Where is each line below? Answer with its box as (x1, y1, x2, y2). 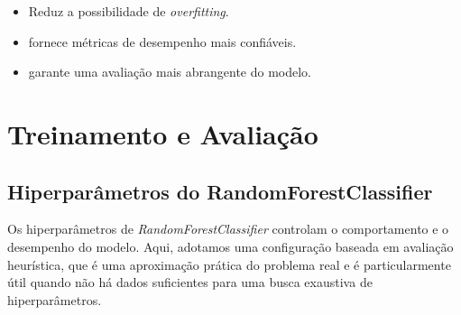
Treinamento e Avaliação (7, 115, 318, 152)
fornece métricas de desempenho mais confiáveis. (28, 32, 297, 51)
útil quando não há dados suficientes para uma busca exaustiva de (7, 273, 373, 292)
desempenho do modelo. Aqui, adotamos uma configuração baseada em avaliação (7, 236, 454, 255)
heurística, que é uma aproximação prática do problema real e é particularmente (7, 255, 451, 273)
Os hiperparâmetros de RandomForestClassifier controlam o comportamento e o (7, 219, 449, 238)
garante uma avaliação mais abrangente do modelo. (28, 62, 311, 81)
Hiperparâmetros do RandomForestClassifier (7, 177, 433, 205)
